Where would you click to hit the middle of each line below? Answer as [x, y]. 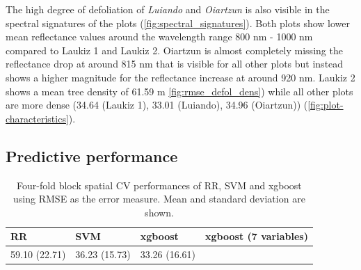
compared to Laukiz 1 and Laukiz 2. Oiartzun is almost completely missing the [174, 50]
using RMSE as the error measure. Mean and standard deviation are [159, 199]
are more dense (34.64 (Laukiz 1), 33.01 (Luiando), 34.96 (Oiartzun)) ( [157, 105]
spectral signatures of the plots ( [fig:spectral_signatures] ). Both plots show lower [178, 23]
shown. [159, 212]
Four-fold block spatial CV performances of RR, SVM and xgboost [159, 185]
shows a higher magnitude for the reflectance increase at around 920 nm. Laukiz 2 [180, 77]
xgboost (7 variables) [257, 236]
